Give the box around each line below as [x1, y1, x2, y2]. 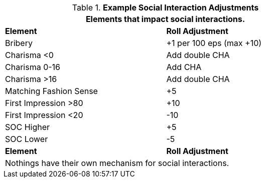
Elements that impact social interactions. [85, 14, 245, 24]
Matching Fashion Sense [5, 86, 98, 96]
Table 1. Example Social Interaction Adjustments [72, 2, 259, 12]
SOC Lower [5, 134, 48, 144]
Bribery [5, 38, 33, 48]
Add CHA [166, 62, 202, 72]
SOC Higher [5, 122, 50, 132]
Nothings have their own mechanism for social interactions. [5, 158, 229, 168]
